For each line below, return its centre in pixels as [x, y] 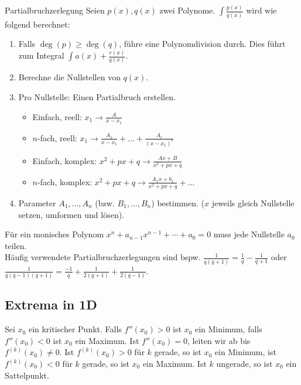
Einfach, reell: [57, 116]
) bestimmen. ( [178, 203]
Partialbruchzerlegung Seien [55, 10]
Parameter [37, 203]
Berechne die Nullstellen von [69, 77]
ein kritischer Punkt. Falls [75, 329]
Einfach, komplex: [65, 160]
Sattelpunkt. [27, 375]
